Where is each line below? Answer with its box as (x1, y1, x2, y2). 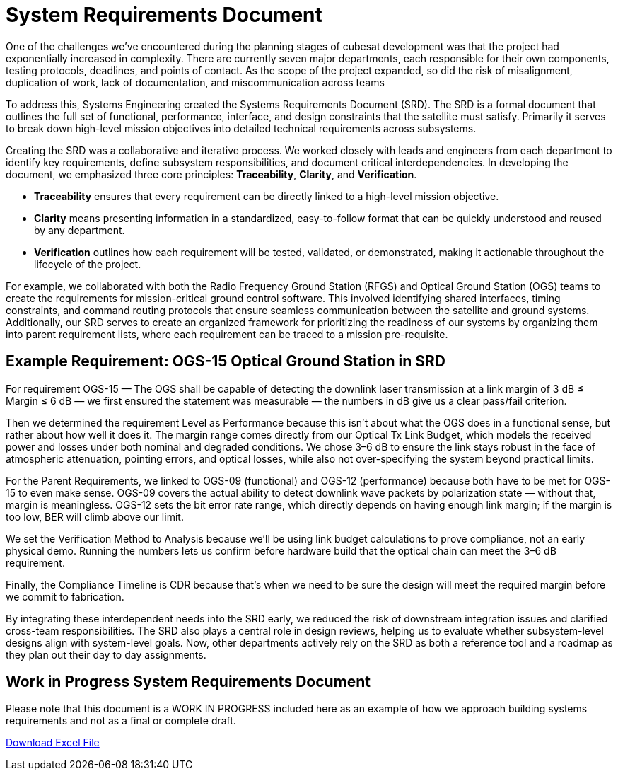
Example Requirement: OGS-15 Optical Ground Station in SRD (6, 352, 446, 371)
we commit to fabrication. (6, 590, 124, 603)
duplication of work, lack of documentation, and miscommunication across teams (6, 76, 385, 88)
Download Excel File (6, 736, 100, 749)
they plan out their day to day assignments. (6, 648, 206, 661)
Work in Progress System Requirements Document (6, 673, 371, 691)
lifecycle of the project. (34, 257, 141, 270)
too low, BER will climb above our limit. (6, 510, 184, 523)
